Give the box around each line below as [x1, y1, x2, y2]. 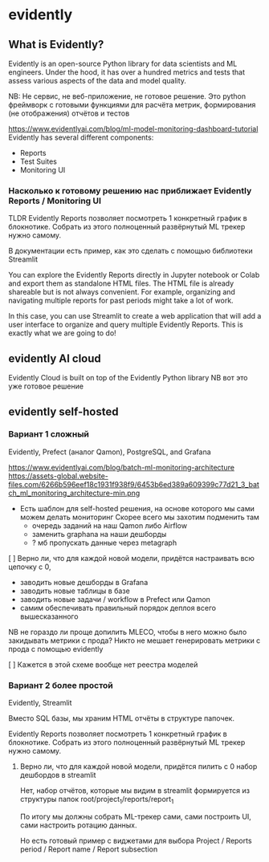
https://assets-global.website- [8, 471, 108, 481]
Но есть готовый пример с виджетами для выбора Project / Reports [19, 836, 252, 845]
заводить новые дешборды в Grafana [19, 577, 149, 587]
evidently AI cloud [8, 352, 102, 365]
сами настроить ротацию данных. [19, 820, 137, 830]
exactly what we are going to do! [8, 328, 116, 338]
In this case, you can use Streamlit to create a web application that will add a [8, 311, 262, 321]
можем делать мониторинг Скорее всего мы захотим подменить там [19, 512, 259, 522]
